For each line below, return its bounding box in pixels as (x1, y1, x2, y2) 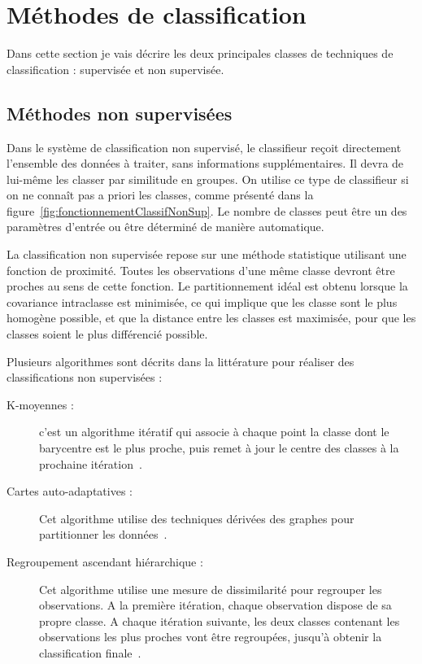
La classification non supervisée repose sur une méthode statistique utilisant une (7, 246, 407, 263)
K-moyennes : (7, 395, 74, 413)
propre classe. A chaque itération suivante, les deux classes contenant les (39, 612, 400, 629)
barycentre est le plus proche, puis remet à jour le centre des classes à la (39, 439, 399, 456)
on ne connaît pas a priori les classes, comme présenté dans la (7, 186, 314, 203)
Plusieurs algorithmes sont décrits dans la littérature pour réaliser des (7, 352, 355, 369)
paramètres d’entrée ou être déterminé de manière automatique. (7, 218, 324, 235)
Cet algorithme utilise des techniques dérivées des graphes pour (39, 509, 355, 526)
